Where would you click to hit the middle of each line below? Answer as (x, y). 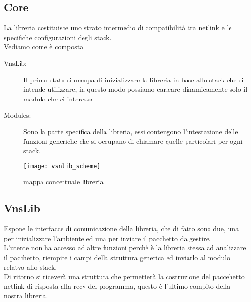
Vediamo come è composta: (45, 47)
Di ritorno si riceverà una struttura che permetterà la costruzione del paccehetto (124, 276)
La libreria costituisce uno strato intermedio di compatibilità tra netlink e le (118, 28)
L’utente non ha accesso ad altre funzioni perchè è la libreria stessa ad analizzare (125, 248)
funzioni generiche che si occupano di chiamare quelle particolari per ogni (133, 141)
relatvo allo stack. (31, 267)
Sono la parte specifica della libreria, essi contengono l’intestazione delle (131, 131)
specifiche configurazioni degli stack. (58, 37)
